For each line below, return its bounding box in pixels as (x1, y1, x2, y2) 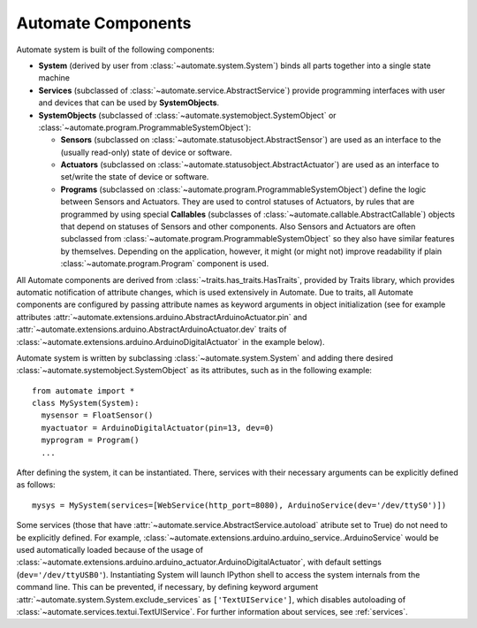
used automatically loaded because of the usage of (16, 545, 203, 555)
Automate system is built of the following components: (16, 44, 216, 55)
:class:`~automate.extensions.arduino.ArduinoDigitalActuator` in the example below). (16, 336, 325, 347)
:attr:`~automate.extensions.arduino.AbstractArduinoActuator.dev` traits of (16, 324, 287, 335)
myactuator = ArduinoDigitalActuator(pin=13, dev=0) (41, 423, 275, 433)
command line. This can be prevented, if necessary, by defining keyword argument (16, 582, 318, 593)
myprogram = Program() (41, 435, 140, 446)
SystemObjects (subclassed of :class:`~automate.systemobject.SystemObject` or (38, 110, 337, 120)
